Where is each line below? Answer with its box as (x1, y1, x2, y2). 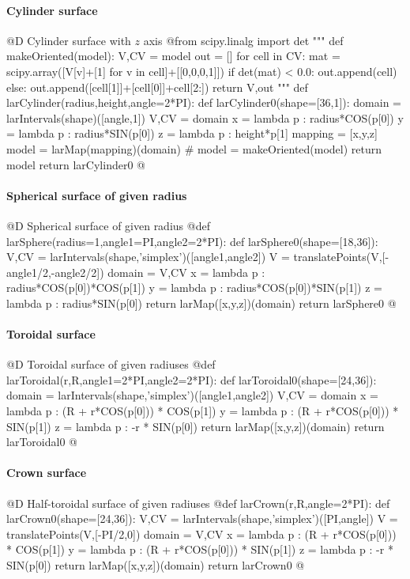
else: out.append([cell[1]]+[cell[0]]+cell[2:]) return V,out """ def (6, 78, 308, 95)
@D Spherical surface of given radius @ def (6, 217, 210, 233)
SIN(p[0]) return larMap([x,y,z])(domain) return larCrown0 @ (6, 557, 305, 573)
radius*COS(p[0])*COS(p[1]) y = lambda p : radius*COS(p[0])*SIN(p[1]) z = (6, 279, 382, 296)
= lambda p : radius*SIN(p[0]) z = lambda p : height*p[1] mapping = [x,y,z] (6, 125, 378, 142)
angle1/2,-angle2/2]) (6, 263, 104, 280)
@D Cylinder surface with (6, 32, 131, 48)
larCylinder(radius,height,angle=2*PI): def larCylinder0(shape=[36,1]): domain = (6, 94, 401, 111)
